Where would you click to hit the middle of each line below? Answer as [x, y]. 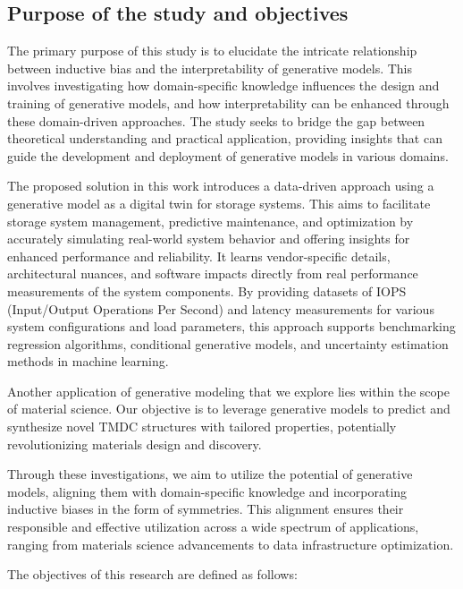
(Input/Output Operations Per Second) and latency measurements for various [221, 308]
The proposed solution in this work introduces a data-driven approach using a [221, 186]
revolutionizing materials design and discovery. [135, 444]
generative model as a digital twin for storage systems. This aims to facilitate [219, 203]
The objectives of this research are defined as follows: [152, 574]
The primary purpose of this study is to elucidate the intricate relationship [212, 51]
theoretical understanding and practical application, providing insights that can [225, 138]
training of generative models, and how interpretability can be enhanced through [228, 102]
